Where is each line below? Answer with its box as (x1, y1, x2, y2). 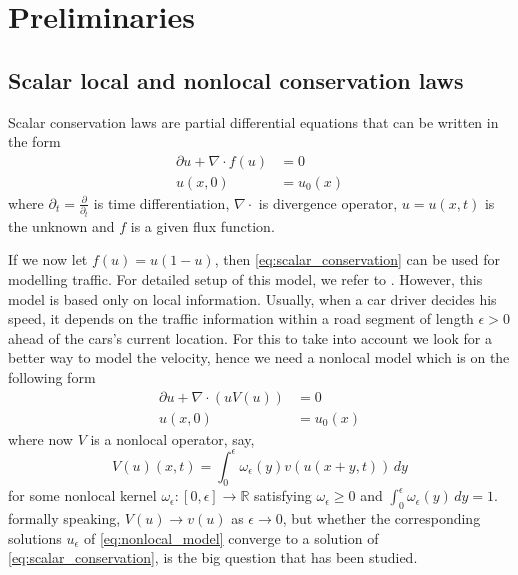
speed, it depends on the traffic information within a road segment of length (8, 308, 474, 329)
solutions (8, 527, 62, 548)
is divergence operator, (258, 192, 398, 213)
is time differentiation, (93, 192, 230, 213)
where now (8, 428, 73, 449)
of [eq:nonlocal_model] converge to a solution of (83, 527, 379, 548)
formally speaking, (8, 508, 121, 529)
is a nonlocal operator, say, (90, 428, 255, 449)
